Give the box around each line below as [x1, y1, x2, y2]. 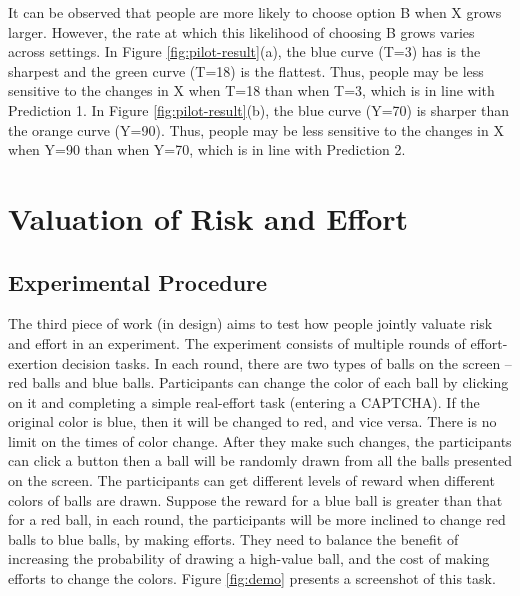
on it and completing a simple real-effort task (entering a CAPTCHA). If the [8, 391, 480, 412]
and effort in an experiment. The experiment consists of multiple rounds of [8, 332, 466, 353]
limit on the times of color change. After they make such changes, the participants [8, 430, 512, 451]
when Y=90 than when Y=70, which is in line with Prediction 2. [8, 139, 406, 160]
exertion [8, 352, 58, 373]
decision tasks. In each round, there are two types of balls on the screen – [62, 352, 512, 373]
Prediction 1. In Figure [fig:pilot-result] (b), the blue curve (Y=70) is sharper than [8, 99, 510, 120]
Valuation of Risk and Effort [8, 197, 409, 238]
